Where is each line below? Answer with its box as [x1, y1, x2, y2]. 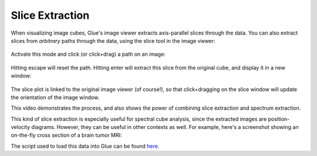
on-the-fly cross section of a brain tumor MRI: [11, 132, 123, 139]
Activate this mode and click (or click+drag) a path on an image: [11, 50, 166, 58]
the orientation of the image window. [11, 94, 100, 101]
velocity [11, 124, 31, 131]
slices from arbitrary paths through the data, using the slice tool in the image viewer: [11, 37, 215, 44]
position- [268, 115, 290, 123]
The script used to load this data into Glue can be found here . [11, 143, 160, 150]
